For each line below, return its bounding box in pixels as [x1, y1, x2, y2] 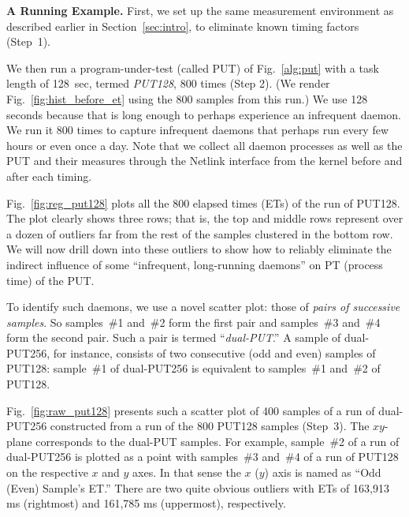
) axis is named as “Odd [264, 464, 381, 481]
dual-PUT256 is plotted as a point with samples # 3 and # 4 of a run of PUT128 [6, 448, 399, 465]
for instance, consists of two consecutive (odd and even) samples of [53, 344, 376, 361]
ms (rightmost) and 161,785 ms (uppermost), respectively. [6, 495, 286, 511]
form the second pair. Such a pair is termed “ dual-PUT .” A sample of [6, 329, 341, 346]
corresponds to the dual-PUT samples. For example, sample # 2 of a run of [35, 433, 400, 449]
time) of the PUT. [6, 272, 95, 288]
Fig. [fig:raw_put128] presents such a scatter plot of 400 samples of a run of [6, 402, 375, 418]
